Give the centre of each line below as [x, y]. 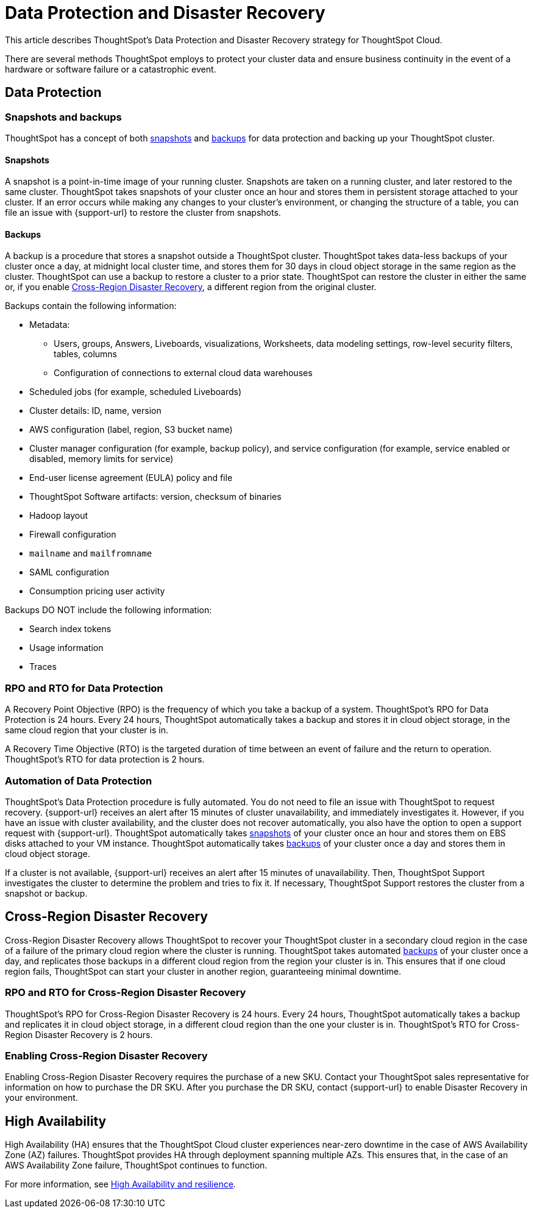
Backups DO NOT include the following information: [109, 610]
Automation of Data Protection [79, 781]
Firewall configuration [73, 535]
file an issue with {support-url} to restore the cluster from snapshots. [143, 213]
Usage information [66, 648]
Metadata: [50, 325]
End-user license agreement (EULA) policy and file [131, 478]
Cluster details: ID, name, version [95, 411]
